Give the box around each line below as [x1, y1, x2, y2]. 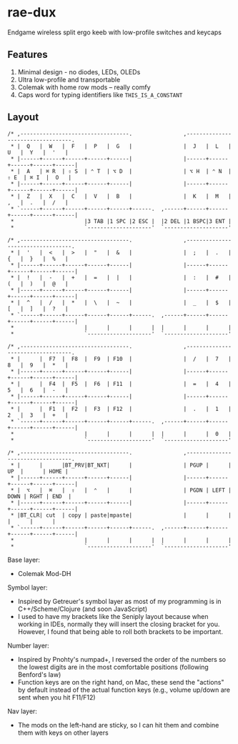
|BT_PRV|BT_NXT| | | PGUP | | [61, 462, 232, 469]
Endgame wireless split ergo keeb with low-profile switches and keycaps [7, 28, 222, 36]
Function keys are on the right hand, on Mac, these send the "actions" [17, 678, 224, 686]
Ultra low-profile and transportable [17, 75, 121, 84]
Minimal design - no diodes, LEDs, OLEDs [17, 67, 141, 76]
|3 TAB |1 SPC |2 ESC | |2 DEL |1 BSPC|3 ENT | [84, 217, 232, 225]
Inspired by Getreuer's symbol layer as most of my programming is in [17, 597, 222, 605]
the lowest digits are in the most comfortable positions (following [17, 663, 209, 671]
